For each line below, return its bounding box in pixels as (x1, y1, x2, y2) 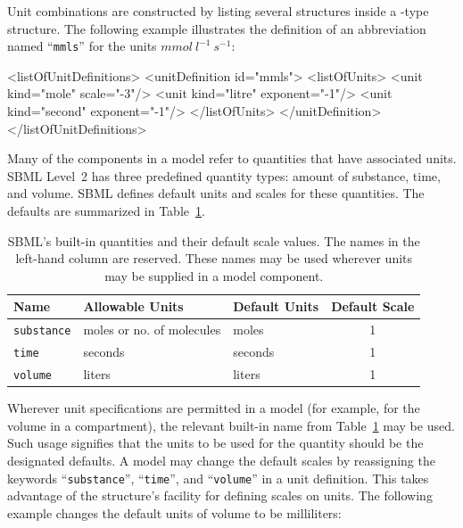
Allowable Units (83, 297, 184, 316)
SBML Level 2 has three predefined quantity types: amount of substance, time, (7, 166, 441, 185)
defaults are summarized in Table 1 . (7, 202, 205, 219)
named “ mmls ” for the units (7, 37, 157, 55)
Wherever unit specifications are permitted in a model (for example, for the (7, 399, 420, 417)
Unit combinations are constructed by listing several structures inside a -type (7, 2, 429, 20)
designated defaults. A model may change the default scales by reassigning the (7, 450, 435, 469)
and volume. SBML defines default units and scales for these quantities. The (7, 184, 425, 202)
